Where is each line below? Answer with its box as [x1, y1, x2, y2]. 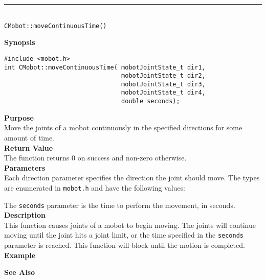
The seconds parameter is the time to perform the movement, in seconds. [4, 199, 235, 210]
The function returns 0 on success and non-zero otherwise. [4, 152, 187, 163]
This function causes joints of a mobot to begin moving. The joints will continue [4, 219, 256, 230]
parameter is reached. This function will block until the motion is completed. [4, 240, 245, 250]
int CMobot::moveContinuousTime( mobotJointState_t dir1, [4, 63, 206, 71]
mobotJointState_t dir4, [121, 89, 206, 97]
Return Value [4, 142, 53, 153]
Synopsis [4, 37, 35, 48]
